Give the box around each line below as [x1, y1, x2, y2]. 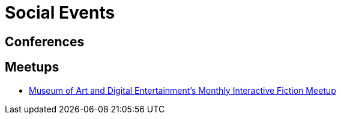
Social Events [5, 2, 115, 23]
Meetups [5, 59, 59, 75]
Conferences [5, 34, 85, 49]
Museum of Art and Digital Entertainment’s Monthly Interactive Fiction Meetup [29, 85, 336, 96]
